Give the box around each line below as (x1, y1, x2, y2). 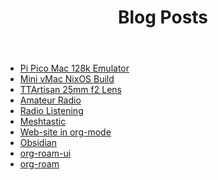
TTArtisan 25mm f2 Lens (19, 84, 122, 96)
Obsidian (19, 137, 57, 149)
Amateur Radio (19, 94, 82, 106)
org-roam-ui (19, 147, 72, 160)
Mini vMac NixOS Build (19, 73, 115, 85)
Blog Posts (117, 6, 209, 29)
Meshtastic (19, 116, 67, 128)
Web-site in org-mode (19, 126, 112, 138)
